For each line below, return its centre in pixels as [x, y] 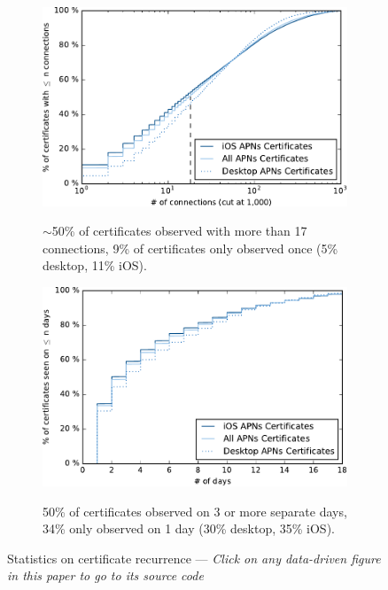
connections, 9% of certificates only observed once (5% [190, 248]
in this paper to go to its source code [105, 575]
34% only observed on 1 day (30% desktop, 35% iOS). [189, 528]
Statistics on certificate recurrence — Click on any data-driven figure [194, 558]
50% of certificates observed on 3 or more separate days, [195, 511]
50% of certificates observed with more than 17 [179, 231]
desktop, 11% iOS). [95, 265]
